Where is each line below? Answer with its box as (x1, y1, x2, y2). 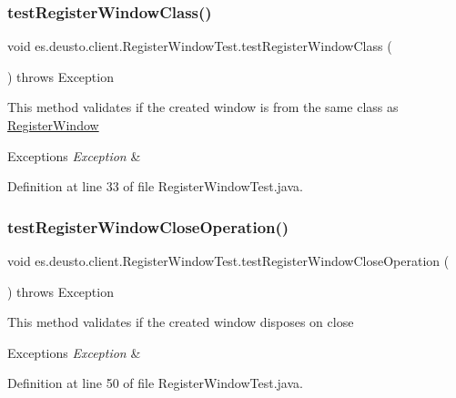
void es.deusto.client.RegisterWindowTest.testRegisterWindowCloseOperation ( (7, 251, 450, 270)
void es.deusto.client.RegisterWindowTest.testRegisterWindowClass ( (7, 36, 392, 56)
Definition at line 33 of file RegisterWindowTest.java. (7, 177, 303, 196)
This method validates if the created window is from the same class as (7, 97, 399, 117)
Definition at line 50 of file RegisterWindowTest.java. (7, 373, 303, 393)
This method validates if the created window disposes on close (7, 312, 354, 332)
